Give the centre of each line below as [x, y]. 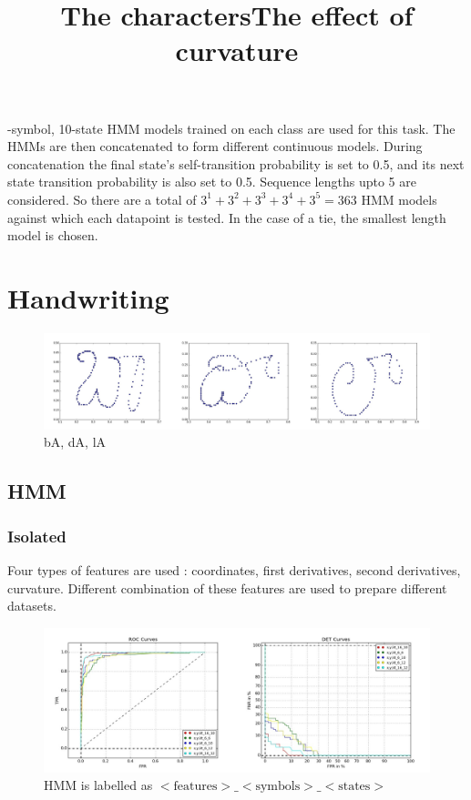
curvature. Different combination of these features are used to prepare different [227, 587]
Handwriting [88, 297]
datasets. [32, 606]
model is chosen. [53, 235]
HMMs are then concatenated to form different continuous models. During [215, 146]
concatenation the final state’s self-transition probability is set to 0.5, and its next [236, 163]
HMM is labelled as [98, 785]
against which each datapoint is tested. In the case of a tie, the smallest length [227, 217]
